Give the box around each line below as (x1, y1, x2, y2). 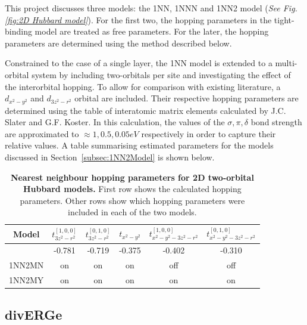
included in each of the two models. (68, 206, 197, 218)
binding (5, 25, 32, 38)
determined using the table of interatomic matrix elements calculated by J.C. (5, 104, 286, 116)
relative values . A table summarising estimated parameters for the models (5, 139, 274, 151)
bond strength (250, 116, 302, 128)
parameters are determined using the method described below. (5, 36, 232, 49)
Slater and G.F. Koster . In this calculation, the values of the (5, 116, 225, 128)
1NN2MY (9, 273, 44, 286)
